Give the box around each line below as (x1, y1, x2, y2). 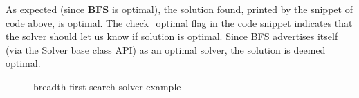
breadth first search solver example (33, 79, 181, 93)
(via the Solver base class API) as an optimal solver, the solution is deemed (6, 42, 326, 57)
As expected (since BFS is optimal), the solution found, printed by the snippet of (6, 2, 353, 16)
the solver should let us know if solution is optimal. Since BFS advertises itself (6, 29, 338, 43)
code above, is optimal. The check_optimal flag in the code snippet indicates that (6, 15, 353, 30)
